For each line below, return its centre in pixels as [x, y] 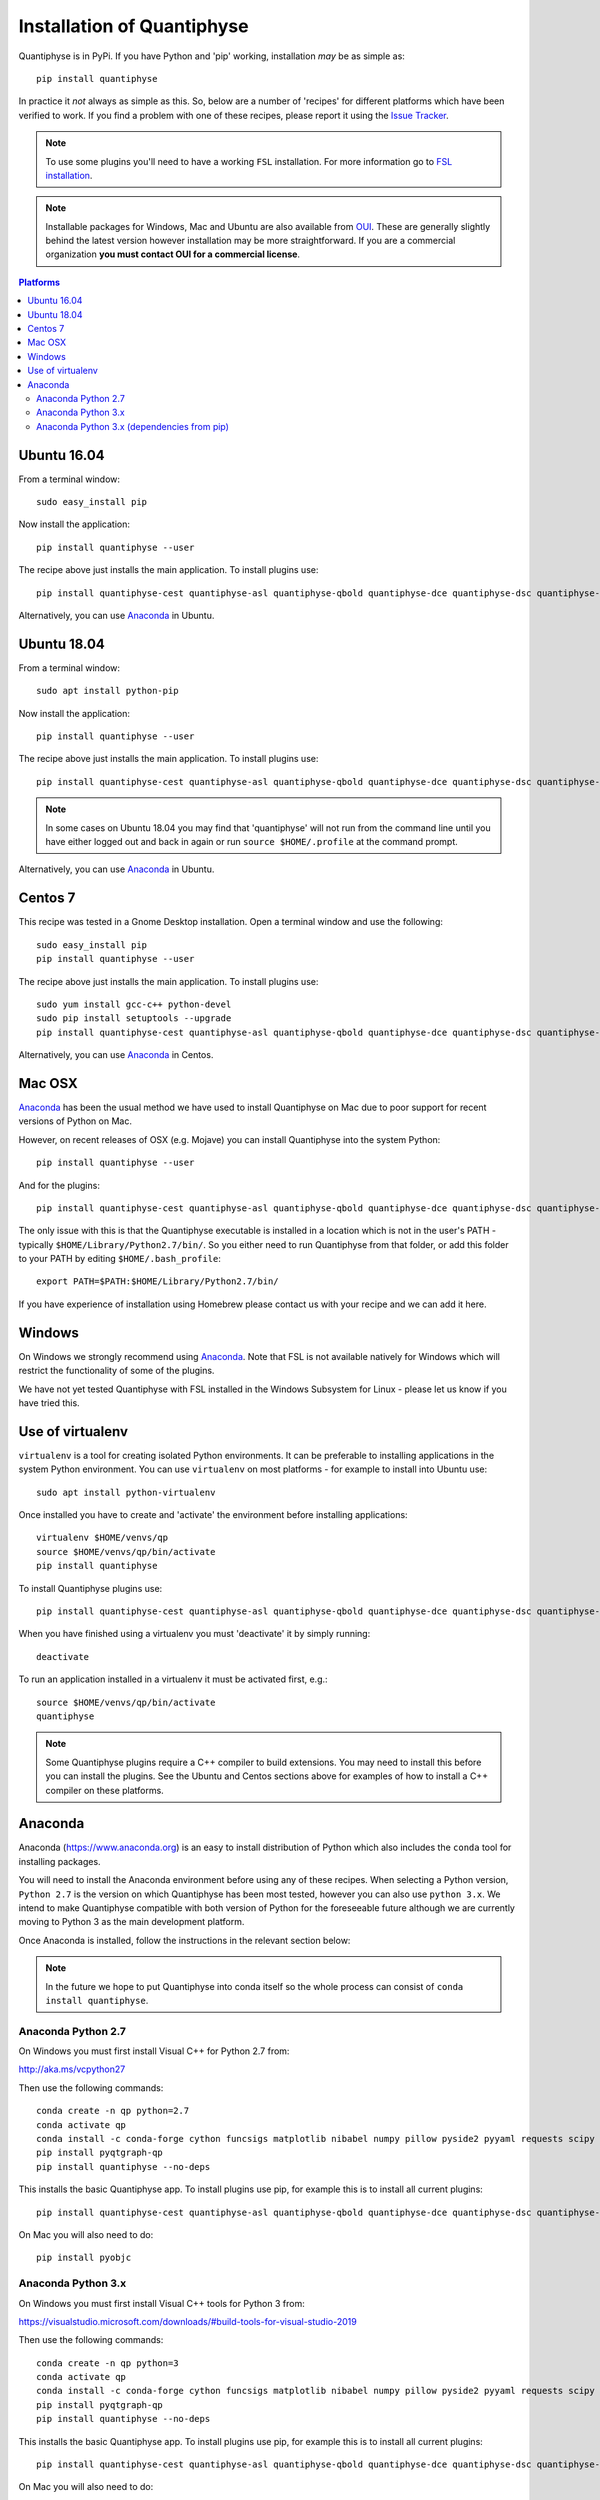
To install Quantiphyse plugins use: [90, 1588]
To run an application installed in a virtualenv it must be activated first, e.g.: [173, 1679]
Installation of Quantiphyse [133, 26]
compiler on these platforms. [104, 1790]
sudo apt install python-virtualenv [126, 1492]
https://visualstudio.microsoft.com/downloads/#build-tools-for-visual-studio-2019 [187, 2321]
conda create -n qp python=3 [107, 2363]
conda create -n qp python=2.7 [113, 2111]
